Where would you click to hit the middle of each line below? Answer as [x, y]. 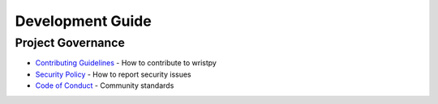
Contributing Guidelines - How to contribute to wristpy [126, 63]
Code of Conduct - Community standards [105, 85]
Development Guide [83, 21]
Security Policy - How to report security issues [114, 74]
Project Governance [70, 43]
